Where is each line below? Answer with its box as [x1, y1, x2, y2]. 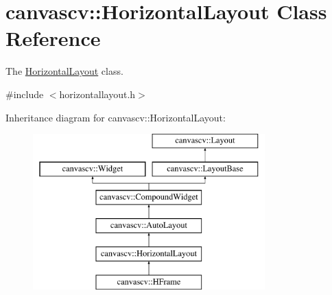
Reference [5, 24, 101, 52]
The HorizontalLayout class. [5, 64, 123, 78]
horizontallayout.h [59, 86, 136, 101]
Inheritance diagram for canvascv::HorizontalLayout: [5, 110, 226, 124]
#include [5, 86, 44, 101]
